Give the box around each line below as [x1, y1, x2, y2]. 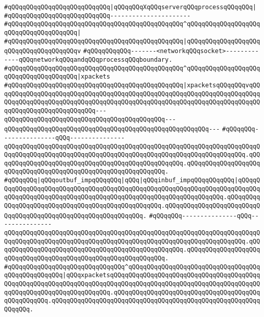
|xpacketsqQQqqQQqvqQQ [183, 81, 260, 89]
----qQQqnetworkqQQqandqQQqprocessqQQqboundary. [4, 56, 173, 63]
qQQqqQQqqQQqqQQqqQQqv [4, 47, 81, 55]
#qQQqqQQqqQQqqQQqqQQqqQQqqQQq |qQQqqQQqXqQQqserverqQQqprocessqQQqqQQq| [4, 4, 256, 11]
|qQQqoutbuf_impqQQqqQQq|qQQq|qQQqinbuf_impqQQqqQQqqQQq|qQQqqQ [37, 177, 260, 184]
